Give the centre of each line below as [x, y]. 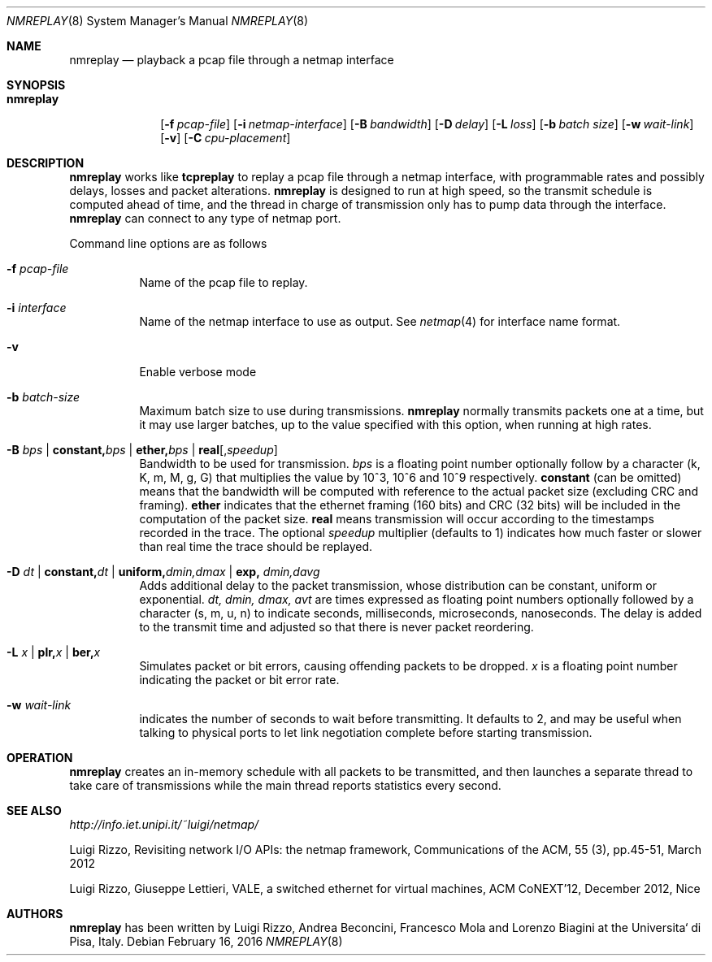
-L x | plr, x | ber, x [54, 652]
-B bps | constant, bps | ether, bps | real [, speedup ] [142, 450]
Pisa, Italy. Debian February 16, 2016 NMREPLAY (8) [206, 941]
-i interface [37, 308]
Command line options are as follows [168, 243]
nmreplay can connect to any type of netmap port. [205, 218]
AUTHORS [35, 914]
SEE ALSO [34, 810]
